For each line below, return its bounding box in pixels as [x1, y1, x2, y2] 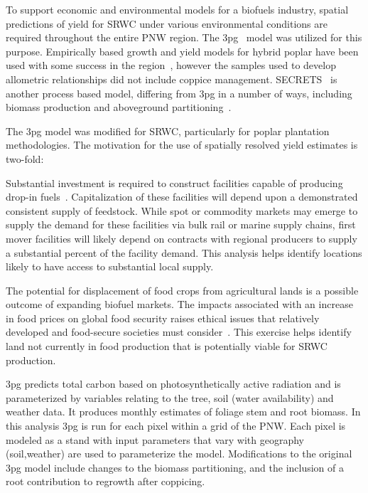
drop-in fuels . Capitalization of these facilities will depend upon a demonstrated [6, 189, 358, 204]
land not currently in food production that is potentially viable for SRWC [6, 339, 328, 354]
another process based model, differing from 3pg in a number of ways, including [6, 85, 352, 100]
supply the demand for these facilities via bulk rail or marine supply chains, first [6, 217, 356, 232]
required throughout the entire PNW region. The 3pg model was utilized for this [6, 30, 362, 45]
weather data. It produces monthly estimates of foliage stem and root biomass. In [6, 404, 361, 419]
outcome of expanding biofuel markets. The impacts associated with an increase [6, 297, 353, 312]
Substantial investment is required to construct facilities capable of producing [6, 175, 343, 190]
